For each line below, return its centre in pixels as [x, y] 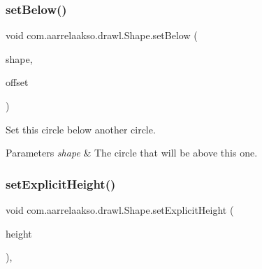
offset [17, 82]
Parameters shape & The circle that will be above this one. [132, 153]
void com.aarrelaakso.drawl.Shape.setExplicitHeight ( [120, 210]
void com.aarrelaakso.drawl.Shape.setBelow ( [102, 35]
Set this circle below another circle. [81, 129]
